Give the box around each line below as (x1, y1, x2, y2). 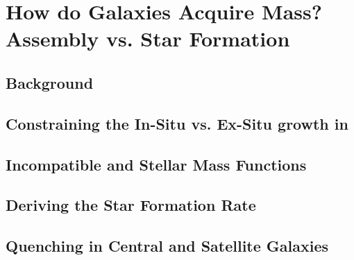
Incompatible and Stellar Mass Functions (6, 153, 307, 175)
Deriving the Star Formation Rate (6, 194, 256, 216)
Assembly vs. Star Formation (6, 24, 290, 53)
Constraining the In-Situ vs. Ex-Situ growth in (6, 112, 348, 134)
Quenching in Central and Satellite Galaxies (6, 235, 329, 257)
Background (6, 71, 94, 93)
